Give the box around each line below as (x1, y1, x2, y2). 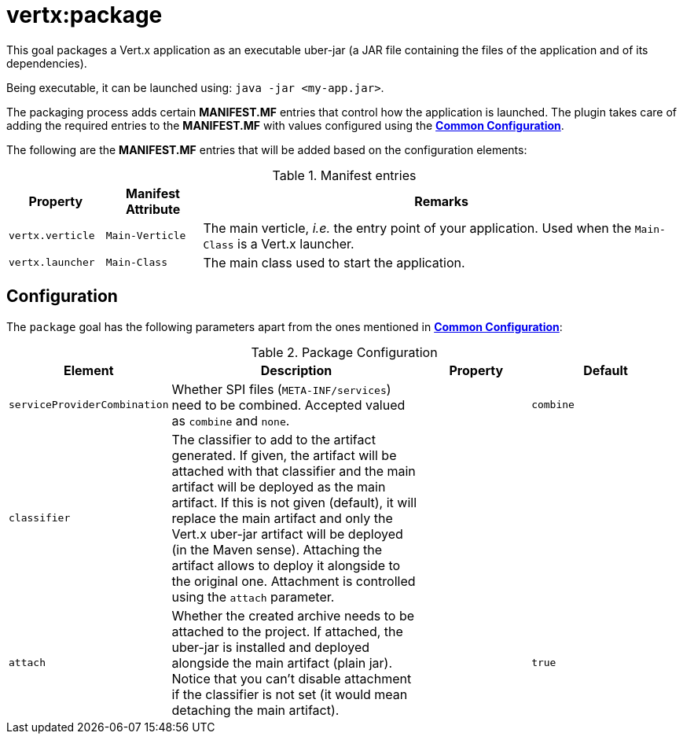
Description (260, 362, 332, 378)
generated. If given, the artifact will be (171, 447, 397, 463)
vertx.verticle (9, 230, 95, 242)
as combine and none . (171, 412, 290, 429)
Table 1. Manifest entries (272, 167, 417, 183)
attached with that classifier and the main (171, 462, 416, 479)
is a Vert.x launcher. (237, 235, 354, 252)
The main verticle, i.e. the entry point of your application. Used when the (203, 219, 632, 236)
